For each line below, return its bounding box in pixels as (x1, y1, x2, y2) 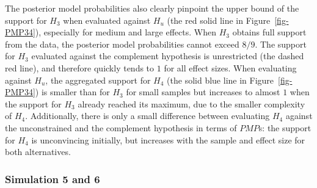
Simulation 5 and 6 (5, 171, 100, 186)
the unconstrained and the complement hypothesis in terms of (5, 121, 237, 134)
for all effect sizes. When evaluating (164, 61, 297, 74)
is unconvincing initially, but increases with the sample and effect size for (31, 133, 305, 146)
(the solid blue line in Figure (167, 73, 274, 86)
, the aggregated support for (45, 73, 151, 86)
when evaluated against (63, 13, 151, 26)
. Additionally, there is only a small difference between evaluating (25, 109, 270, 122)
